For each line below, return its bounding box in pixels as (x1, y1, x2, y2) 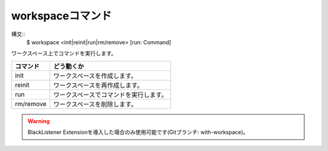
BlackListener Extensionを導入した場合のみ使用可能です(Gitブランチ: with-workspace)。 (27, 129, 249, 136)
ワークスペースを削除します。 (53, 100, 137, 109)
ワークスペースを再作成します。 (53, 81, 143, 89)
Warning (27, 117, 50, 124)
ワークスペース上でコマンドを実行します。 (11, 50, 117, 57)
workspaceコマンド (11, 9, 112, 22)
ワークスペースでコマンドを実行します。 (53, 90, 168, 99)
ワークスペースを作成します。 (53, 72, 137, 80)
